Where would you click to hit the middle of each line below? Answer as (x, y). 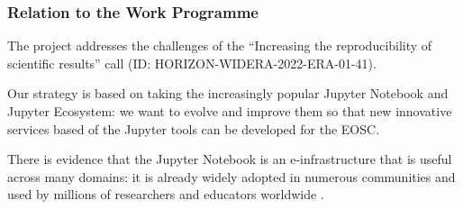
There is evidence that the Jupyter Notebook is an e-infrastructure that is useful (230, 159)
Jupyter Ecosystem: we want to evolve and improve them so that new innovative (230, 111)
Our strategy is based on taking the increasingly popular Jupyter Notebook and (228, 93)
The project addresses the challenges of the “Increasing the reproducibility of (220, 45)
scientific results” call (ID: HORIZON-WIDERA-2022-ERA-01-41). (192, 63)
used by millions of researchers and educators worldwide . (166, 194)
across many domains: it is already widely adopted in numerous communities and (231, 176)
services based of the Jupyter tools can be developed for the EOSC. (194, 128)
